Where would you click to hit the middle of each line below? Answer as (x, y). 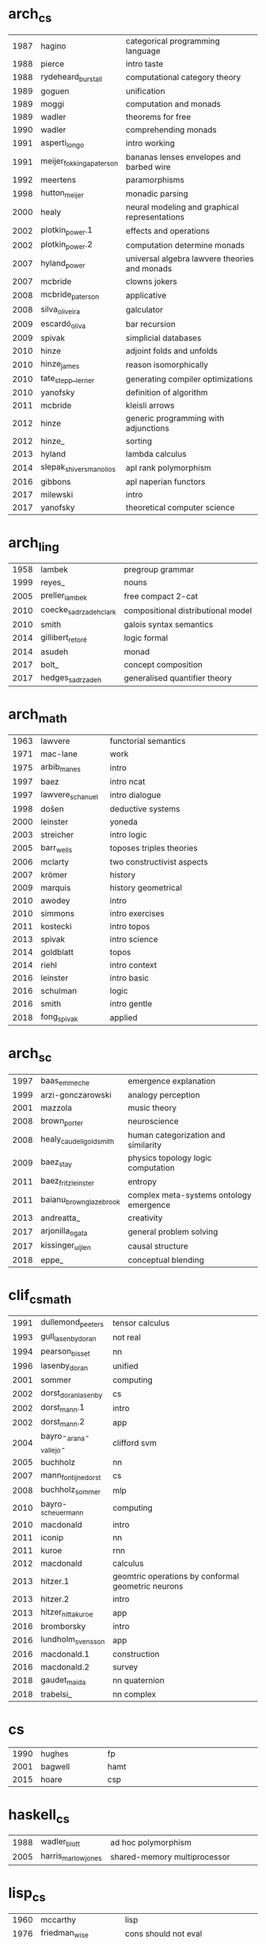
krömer (54, 875)
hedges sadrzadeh (71, 678)
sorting (139, 441)
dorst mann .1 (63, 1408)
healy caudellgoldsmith (78, 1140)
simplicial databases (163, 338)
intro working (150, 144)
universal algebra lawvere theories (190, 259)
